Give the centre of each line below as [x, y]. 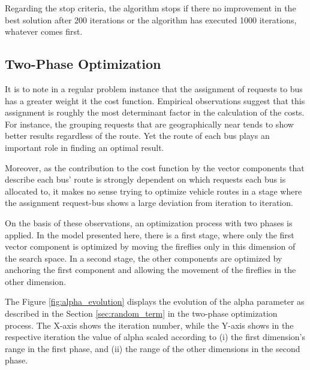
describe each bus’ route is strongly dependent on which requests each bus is [145, 179]
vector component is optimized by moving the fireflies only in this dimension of [150, 246]
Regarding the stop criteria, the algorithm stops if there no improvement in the [151, 8]
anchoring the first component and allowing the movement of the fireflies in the [151, 270]
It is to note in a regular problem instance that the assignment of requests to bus [154, 88]
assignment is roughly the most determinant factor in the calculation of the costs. [155, 112]
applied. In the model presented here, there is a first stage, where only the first [150, 234]
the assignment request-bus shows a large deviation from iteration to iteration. [149, 203]
